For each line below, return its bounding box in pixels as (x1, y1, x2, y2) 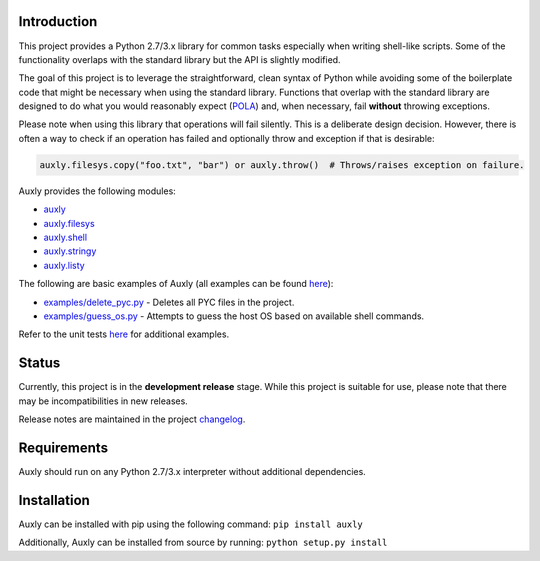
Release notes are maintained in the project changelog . (18, 413, 246, 425)
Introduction (18, 13, 98, 30)
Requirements (18, 439, 109, 456)
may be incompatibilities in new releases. (18, 395, 189, 407)
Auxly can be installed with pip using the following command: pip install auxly (18, 518, 364, 530)
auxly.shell (43, 231, 88, 243)
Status (18, 355, 61, 372)
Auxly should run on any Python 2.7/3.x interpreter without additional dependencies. (18, 465, 367, 477)
